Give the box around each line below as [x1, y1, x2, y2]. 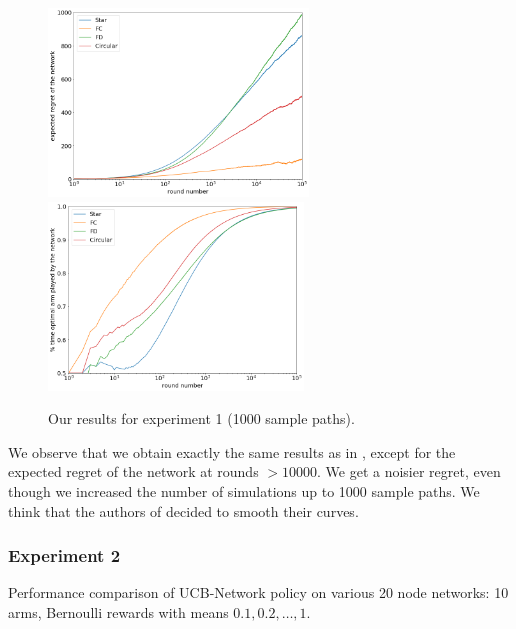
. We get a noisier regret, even [317, 461, 501, 482]
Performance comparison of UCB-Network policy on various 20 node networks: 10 [8, 582, 509, 603]
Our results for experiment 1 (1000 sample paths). [48, 408, 355, 429]
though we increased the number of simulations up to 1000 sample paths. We [8, 480, 480, 501]
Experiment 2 [8, 543, 121, 568]
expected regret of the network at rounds [8, 461, 259, 482]
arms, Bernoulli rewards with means [8, 601, 229, 622]
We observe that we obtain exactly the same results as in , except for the [8, 441, 456, 462]
